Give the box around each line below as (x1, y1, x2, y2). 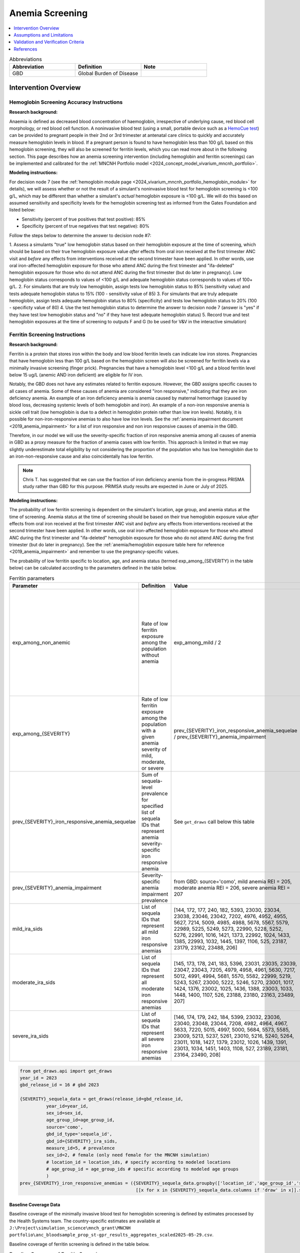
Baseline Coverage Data (9, 1201, 60, 1207)
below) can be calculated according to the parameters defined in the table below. (9, 565, 177, 571)
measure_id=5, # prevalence (45, 1145, 115, 1151)
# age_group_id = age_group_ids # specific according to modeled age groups (45, 1166, 239, 1172)
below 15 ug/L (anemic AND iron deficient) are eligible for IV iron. (9, 371, 143, 378)
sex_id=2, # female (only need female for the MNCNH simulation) (45, 1152, 210, 1158)
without (141, 652, 159, 659)
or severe (141, 765, 164, 772)
